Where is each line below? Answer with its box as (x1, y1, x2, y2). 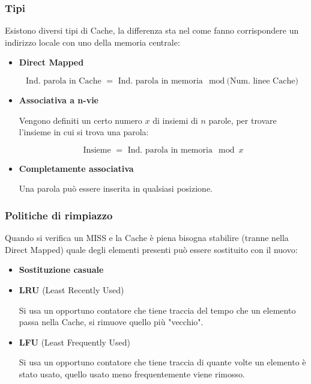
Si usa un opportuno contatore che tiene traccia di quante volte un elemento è (19, 356, 306, 368)
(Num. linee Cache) (226, 77, 298, 85)
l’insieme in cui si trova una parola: (19, 126, 149, 138)
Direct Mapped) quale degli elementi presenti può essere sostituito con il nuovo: (5, 243, 298, 255)
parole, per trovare (208, 114, 277, 126)
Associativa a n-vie (19, 94, 98, 106)
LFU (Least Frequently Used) (19, 335, 131, 348)
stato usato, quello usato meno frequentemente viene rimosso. (19, 367, 245, 380)
